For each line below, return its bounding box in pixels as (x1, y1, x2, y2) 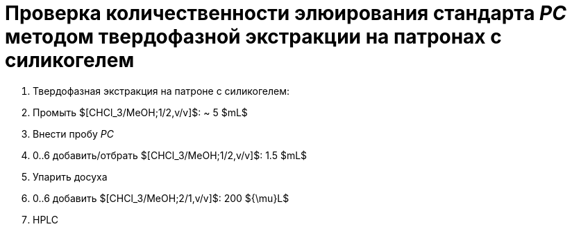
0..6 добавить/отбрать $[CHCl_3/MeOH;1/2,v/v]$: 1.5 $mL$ (33, 149, 308, 161)
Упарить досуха (33, 170, 108, 183)
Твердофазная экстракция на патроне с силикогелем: (33, 84, 289, 97)
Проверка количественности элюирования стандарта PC (5, 1, 566, 25)
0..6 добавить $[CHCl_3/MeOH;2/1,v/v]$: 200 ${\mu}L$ (33, 192, 289, 204)
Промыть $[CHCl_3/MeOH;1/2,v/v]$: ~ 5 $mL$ (33, 106, 248, 118)
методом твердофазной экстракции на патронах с (5, 25, 502, 48)
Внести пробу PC (33, 127, 115, 140)
